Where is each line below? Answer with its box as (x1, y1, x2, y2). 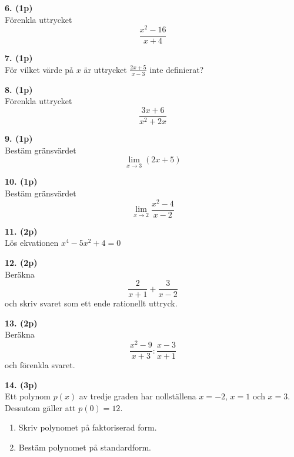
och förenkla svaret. (5, 359, 75, 371)
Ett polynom (5, 390, 51, 402)
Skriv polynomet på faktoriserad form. (18, 421, 157, 433)
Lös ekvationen (5, 236, 59, 249)
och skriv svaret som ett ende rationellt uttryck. (5, 297, 178, 309)
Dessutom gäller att (5, 401, 76, 413)
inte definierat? (149, 63, 204, 75)
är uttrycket (83, 63, 127, 75)
